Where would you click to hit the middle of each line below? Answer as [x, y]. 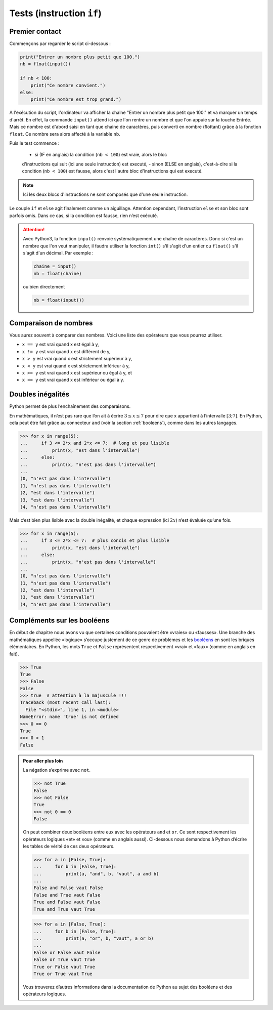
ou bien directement [44, 286]
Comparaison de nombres [51, 323]
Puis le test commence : [34, 143]
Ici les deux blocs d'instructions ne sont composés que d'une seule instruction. [105, 194]
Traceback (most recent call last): [65, 703]
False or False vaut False [67, 952]
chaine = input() [55, 266]
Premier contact [35, 31]
